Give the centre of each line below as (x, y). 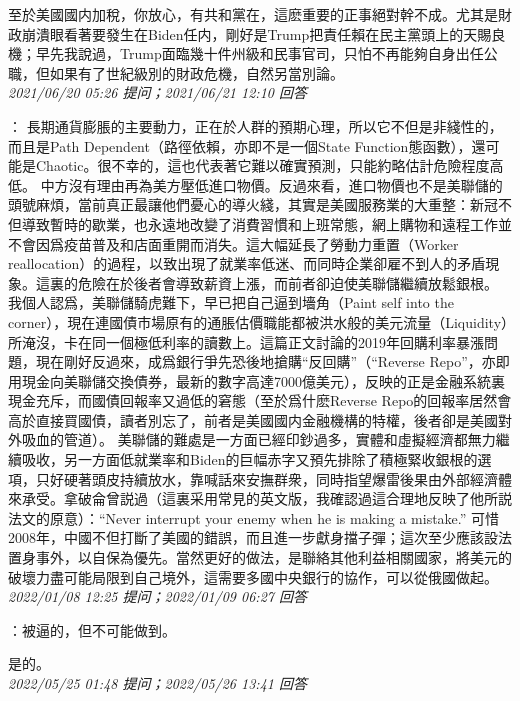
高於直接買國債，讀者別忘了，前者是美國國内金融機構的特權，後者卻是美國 (253, 419)
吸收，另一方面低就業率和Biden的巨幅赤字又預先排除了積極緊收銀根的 (249, 459)
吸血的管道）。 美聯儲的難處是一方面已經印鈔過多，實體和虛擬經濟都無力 (258, 439)
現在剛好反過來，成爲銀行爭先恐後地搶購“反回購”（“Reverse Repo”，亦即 (272, 361)
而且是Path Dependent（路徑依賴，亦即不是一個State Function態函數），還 (247, 145)
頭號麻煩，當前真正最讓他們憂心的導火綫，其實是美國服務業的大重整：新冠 (253, 204)
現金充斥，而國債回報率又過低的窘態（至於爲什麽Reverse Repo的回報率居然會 (260, 400)
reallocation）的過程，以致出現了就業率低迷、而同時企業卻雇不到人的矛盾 (247, 263)
